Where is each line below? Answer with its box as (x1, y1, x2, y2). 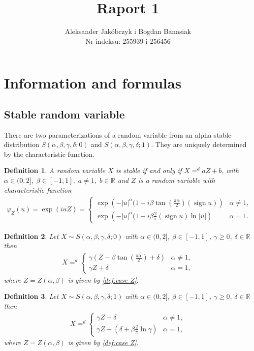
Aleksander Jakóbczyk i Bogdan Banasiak (65, 26, 191, 36)
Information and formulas (4, 73, 182, 93)
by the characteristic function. (4, 148, 95, 159)
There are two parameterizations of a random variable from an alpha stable (4, 129, 232, 140)
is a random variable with (138, 175, 215, 185)
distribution (4, 139, 39, 149)
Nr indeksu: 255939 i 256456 (85, 35, 171, 46)
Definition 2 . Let (4, 231, 59, 241)
